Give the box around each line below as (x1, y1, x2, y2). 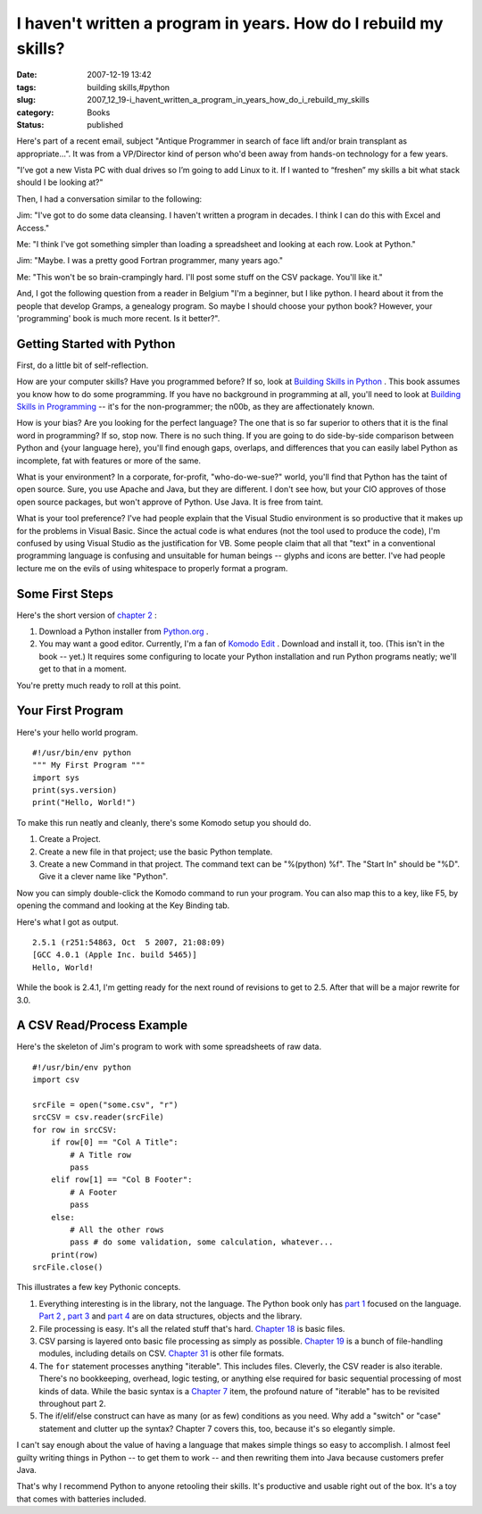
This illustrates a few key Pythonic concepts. (16, 1282, 181, 1293)
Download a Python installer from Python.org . (38, 626, 209, 637)
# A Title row (70, 1150, 132, 1160)
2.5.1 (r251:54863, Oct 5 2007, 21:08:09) (32, 937, 226, 947)
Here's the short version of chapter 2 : (16, 610, 158, 620)
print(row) (50, 1250, 99, 1260)
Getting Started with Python (16, 336, 176, 352)
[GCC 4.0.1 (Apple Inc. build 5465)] (32, 950, 198, 960)
